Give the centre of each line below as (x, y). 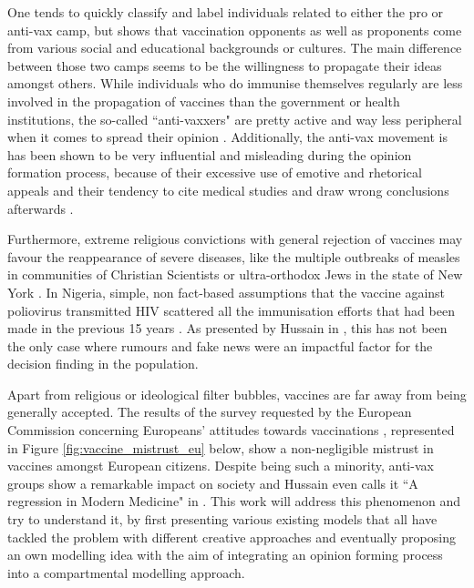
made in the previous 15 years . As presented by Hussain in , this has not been (227, 328)
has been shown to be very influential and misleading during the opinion (210, 154)
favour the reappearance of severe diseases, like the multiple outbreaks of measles (234, 256)
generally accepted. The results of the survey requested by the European (210, 412)
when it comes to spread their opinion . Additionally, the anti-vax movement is (227, 137)
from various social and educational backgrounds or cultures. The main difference (235, 48)
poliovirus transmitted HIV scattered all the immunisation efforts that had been (231, 310)
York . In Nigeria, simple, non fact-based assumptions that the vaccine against (227, 292)
